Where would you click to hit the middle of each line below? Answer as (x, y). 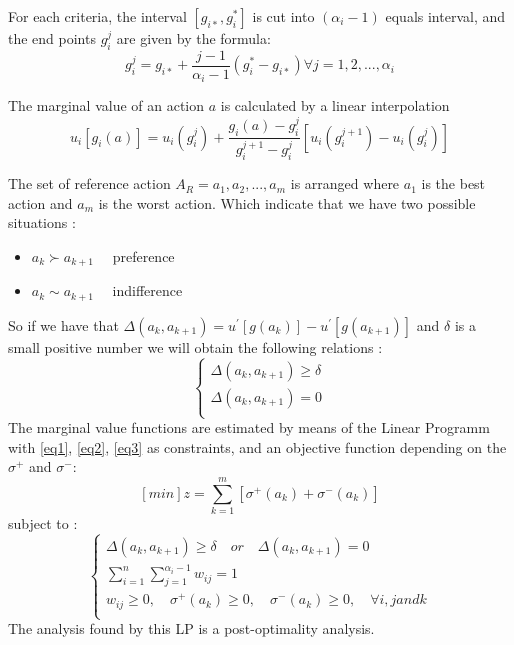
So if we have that (63, 324)
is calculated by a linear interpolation (335, 105)
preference (143, 256)
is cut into (283, 16)
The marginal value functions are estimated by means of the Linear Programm (249, 427)
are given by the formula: (193, 38)
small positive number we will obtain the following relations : (195, 346)
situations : (42, 222)
